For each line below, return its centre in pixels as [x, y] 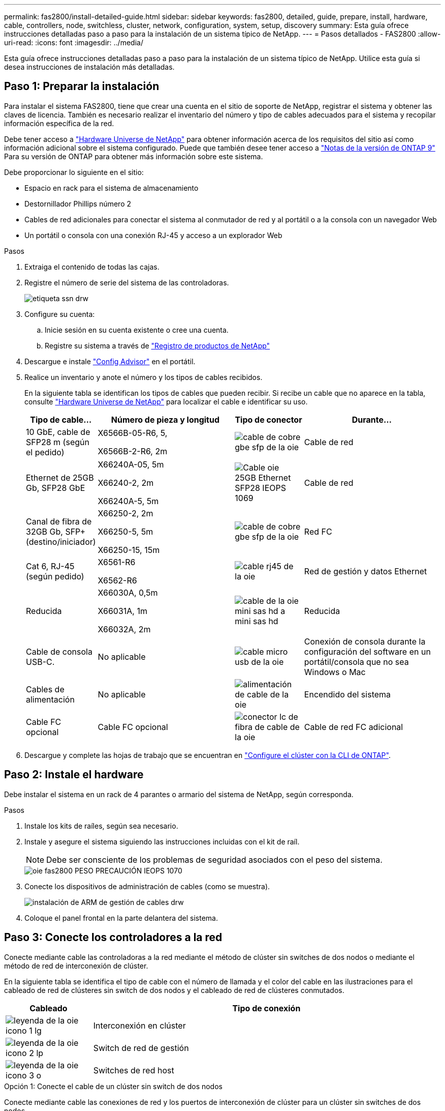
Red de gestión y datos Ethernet [365, 571]
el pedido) [45, 452]
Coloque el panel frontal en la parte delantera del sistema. [121, 918]
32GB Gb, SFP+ [56, 531]
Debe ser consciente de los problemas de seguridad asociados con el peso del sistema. [214, 859]
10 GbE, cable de [58, 432]
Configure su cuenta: [60, 314]
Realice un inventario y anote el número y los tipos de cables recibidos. [144, 377]
